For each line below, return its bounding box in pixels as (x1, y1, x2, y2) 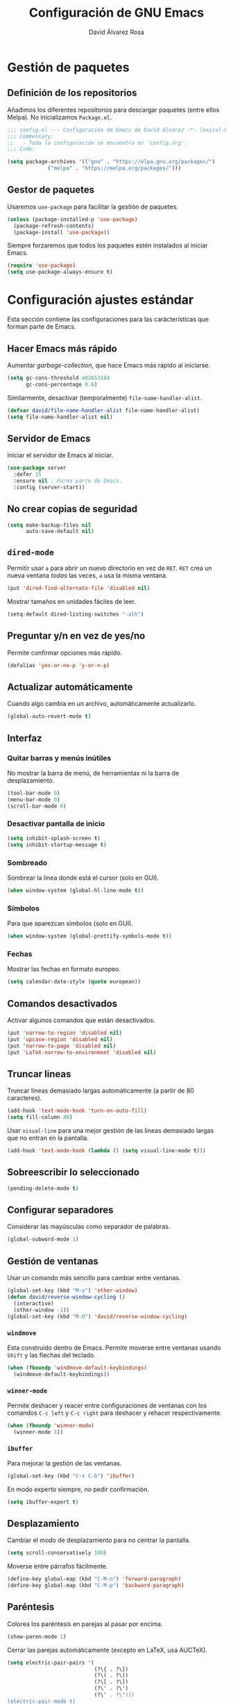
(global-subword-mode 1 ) (7, 1236, 79, 1243)
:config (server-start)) (13, 484, 85, 491)
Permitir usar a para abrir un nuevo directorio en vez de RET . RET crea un (7, 564, 213, 573)
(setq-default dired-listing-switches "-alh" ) (7, 611, 144, 618)
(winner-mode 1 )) (13, 1428, 64, 1436)
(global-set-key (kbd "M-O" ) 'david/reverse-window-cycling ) (7, 1313, 188, 1320)
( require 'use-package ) (7, 262, 76, 269)
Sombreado (7, 858, 47, 867)
